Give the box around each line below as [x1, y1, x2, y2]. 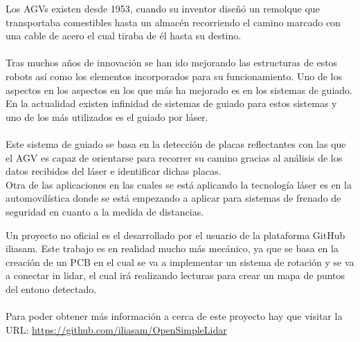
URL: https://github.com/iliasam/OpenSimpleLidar [6, 322, 227, 336]
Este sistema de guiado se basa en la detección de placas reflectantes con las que [6, 136, 346, 151]
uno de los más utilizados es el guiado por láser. [6, 109, 208, 124]
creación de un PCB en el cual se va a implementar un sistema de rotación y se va [6, 254, 354, 269]
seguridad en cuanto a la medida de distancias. [6, 204, 204, 218]
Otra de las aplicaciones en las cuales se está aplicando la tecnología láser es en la [6, 177, 352, 191]
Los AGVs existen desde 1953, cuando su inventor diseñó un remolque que [6, 1, 320, 15]
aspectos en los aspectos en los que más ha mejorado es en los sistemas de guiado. [6, 82, 352, 97]
